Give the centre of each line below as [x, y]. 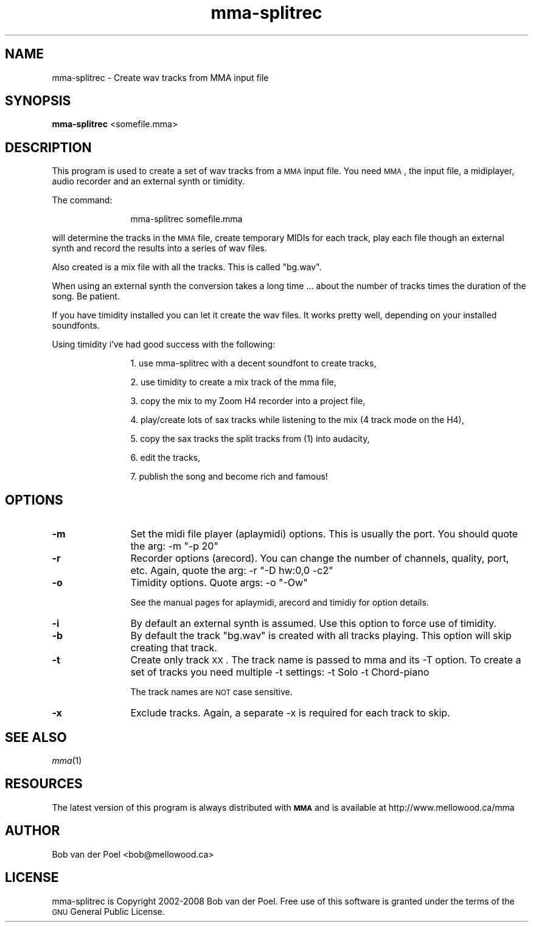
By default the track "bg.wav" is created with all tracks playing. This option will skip [321, 636]
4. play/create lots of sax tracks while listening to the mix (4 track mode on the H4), [297, 420]
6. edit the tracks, [165, 458]
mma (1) [67, 760]
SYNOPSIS [38, 101]
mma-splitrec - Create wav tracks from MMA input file [160, 77]
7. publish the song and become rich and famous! [229, 477]
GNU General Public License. [108, 911]
